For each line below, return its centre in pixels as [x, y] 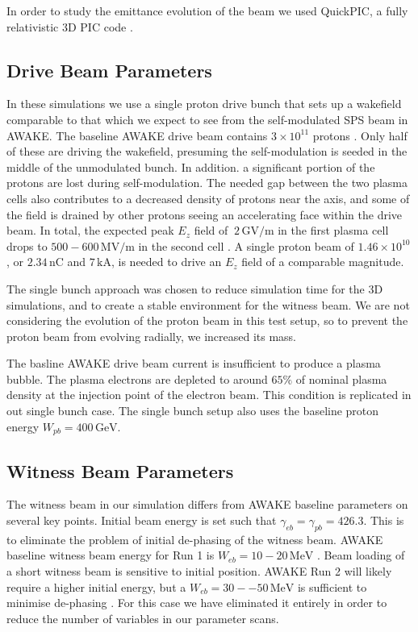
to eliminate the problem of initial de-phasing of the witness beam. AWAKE [195, 539]
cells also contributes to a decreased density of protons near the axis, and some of [208, 198]
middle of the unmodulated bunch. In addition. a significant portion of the [191, 166]
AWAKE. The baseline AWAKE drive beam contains [137, 135]
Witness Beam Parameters [120, 470]
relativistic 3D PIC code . [70, 26]
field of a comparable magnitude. [323, 262]
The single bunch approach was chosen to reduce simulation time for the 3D [195, 288]
